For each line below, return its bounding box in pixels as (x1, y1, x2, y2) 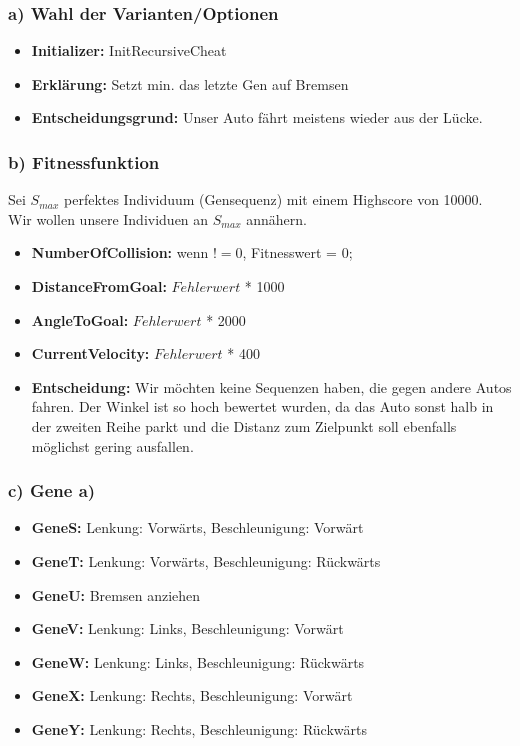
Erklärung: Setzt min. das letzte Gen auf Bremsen (31, 73, 349, 94)
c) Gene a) (8, 478, 96, 503)
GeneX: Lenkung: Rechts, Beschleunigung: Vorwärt (31, 685, 353, 706)
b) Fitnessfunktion (8, 149, 160, 174)
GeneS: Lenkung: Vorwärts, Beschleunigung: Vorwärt (31, 517, 364, 538)
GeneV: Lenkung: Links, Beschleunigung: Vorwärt (31, 618, 344, 639)
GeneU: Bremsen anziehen (31, 584, 201, 605)
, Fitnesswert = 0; (242, 242, 353, 263)
